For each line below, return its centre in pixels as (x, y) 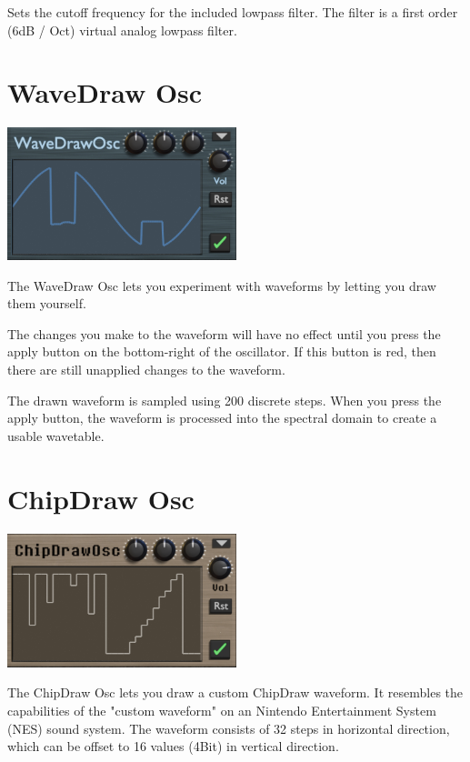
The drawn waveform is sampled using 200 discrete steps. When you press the (225, 400)
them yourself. (47, 303)
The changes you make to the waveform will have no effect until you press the (224, 333)
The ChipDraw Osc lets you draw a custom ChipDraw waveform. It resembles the (235, 692)
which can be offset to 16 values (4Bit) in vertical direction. (173, 746)
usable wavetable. (56, 435)
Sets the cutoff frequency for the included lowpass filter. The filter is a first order (233, 12)
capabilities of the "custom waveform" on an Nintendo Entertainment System (222, 710)
